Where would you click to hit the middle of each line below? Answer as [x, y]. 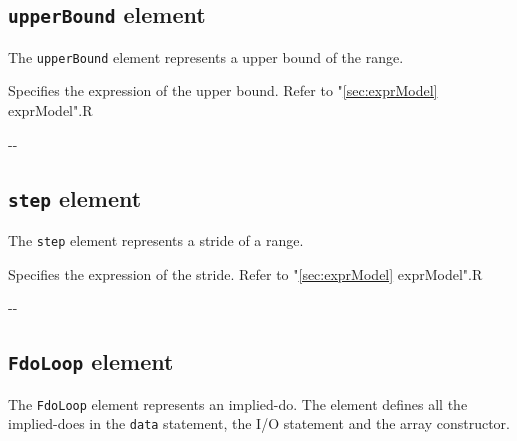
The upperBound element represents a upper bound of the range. [206, 56]
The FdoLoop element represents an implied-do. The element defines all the [238, 403]
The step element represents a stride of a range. [156, 240]
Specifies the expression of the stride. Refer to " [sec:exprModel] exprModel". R [245, 273]
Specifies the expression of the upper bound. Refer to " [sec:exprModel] [223, 90]
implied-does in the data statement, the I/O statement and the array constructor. [259, 423]
